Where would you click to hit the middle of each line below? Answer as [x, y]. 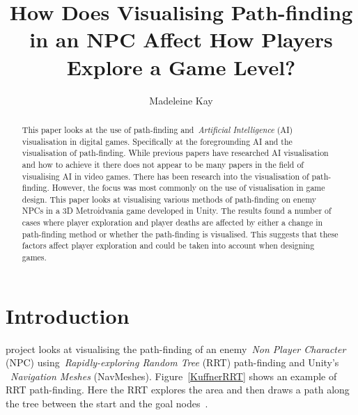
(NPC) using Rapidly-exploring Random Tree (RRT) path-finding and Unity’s [172, 362]
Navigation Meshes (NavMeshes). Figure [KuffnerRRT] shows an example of [174, 376]
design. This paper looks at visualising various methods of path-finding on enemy [169, 199]
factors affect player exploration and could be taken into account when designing [168, 245]
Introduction [68, 315]
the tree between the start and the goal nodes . [107, 404]
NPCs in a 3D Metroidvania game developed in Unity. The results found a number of [177, 211]
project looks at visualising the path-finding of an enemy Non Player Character [176, 349]
